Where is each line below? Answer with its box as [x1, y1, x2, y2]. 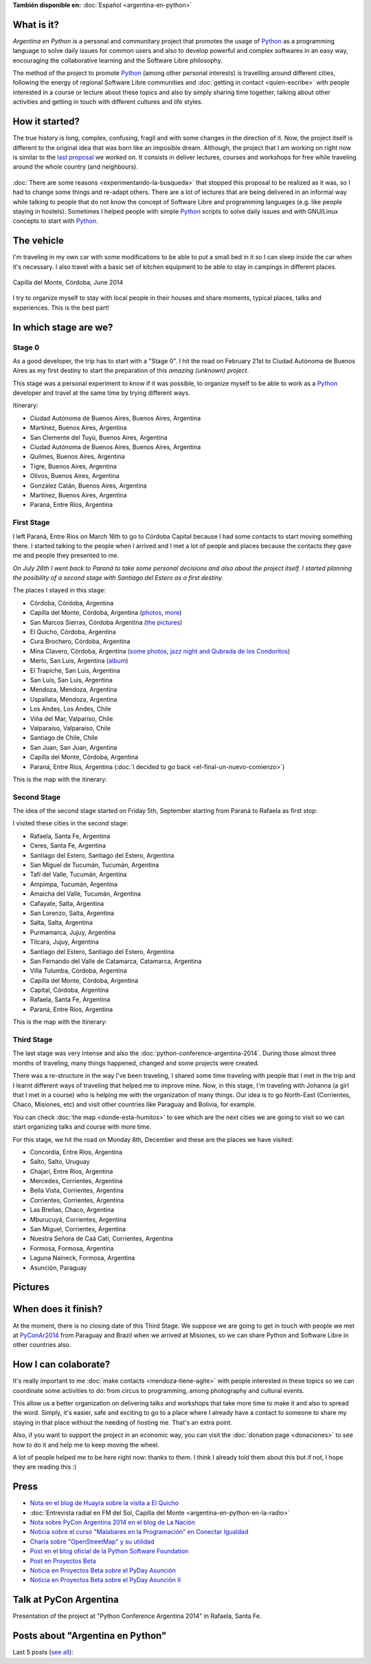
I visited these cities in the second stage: [12, 819, 128, 828]
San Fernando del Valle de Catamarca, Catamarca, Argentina [30, 957, 202, 965]
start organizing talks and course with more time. [12, 1123, 152, 1131]
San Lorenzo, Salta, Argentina [30, 909, 115, 917]
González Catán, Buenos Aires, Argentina [30, 482, 147, 490]
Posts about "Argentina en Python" [12, 1630, 167, 1642]
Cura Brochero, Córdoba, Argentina [30, 637, 131, 646]
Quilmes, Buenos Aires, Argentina [30, 453, 125, 461]
